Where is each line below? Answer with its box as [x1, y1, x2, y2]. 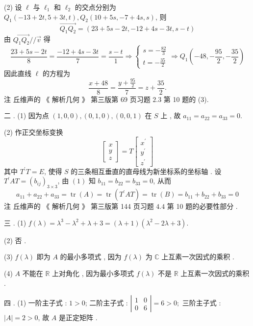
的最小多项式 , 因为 [60, 251, 122, 262]
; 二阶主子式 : [85, 298, 128, 308]
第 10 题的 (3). [163, 94, 209, 104]
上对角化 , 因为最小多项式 [52, 268, 134, 278]
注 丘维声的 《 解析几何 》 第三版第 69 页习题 [4, 94, 151, 104]
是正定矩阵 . [58, 312, 98, 323]
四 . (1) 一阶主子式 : [4, 298, 67, 308]
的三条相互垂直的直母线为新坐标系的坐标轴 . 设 [71, 166, 222, 176]
